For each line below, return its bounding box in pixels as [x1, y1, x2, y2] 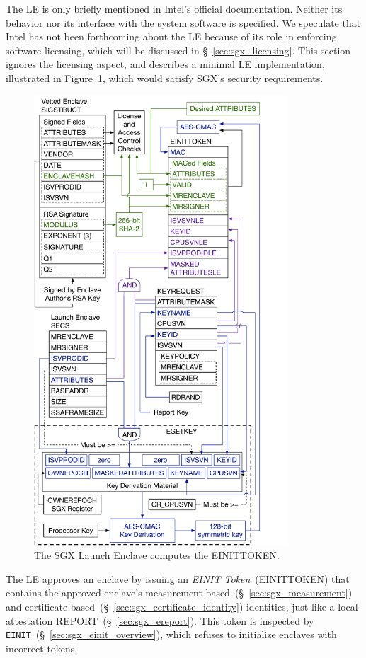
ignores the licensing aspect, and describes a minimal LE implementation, [6, 57, 325, 71]
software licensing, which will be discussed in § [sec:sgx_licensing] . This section [6, 42, 351, 57]
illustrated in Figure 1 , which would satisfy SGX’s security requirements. [6, 70, 324, 85]
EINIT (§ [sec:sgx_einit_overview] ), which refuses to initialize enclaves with [6, 627, 337, 642]
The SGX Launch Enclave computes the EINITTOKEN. [34, 548, 280, 562]
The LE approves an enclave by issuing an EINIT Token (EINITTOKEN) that [6, 571, 350, 586]
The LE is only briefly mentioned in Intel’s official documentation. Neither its [6, 1, 343, 16]
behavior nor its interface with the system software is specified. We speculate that [6, 15, 361, 30]
